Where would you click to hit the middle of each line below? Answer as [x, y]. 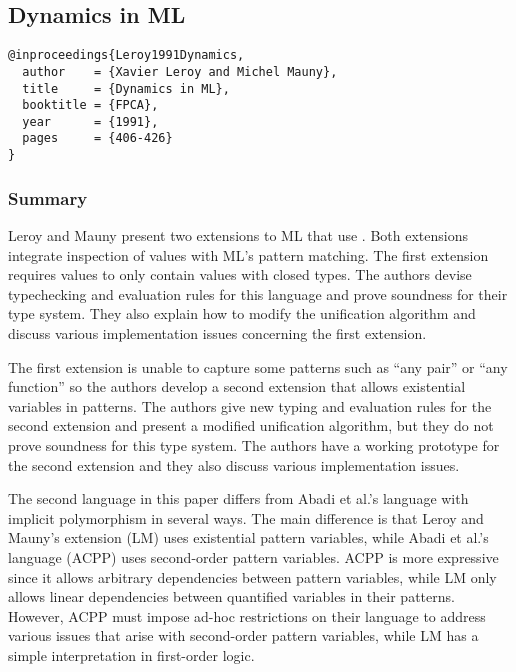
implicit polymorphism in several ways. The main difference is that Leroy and [246, 517]
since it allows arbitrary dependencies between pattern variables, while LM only [252, 576]
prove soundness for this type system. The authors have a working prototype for [254, 444]
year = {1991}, [90, 121]
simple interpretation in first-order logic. [131, 654]
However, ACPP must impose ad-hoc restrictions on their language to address [247, 615]
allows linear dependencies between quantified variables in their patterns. [231, 596]
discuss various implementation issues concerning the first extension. [217, 332]
